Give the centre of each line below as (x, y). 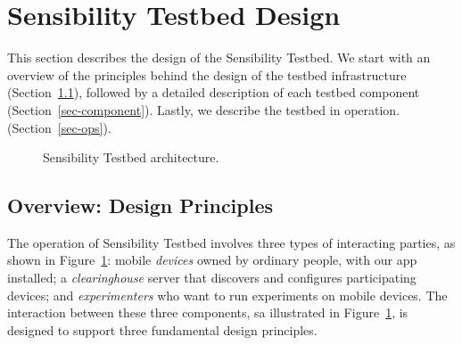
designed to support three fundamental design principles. (162, 329)
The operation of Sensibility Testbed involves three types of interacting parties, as (231, 242)
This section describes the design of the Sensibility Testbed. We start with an (219, 57)
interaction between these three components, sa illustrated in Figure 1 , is (208, 312)
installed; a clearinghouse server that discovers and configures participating (212, 278)
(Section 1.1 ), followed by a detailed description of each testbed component (214, 92)
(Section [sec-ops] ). (59, 127)
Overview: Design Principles (140, 205)
